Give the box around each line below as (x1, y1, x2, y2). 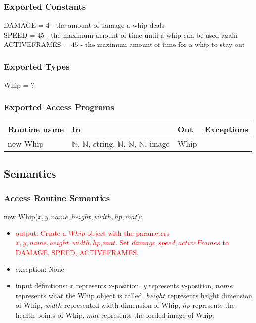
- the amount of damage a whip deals (51, 20, 165, 30)
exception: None (15, 264, 64, 274)
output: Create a (15, 228, 66, 238)
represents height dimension (167, 290, 252, 300)
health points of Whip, (15, 309, 85, 320)
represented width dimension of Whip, (64, 300, 181, 310)
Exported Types (4, 60, 70, 72)
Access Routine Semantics (4, 191, 110, 204)
